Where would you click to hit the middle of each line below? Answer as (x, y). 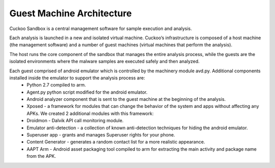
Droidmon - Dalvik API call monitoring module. (75, 121)
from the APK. (41, 156)
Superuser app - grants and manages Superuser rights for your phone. (101, 135)
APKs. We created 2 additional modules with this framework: (90, 113)
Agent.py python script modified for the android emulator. (87, 92)
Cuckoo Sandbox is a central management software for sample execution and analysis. (101, 29)
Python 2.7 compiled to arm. (56, 85)
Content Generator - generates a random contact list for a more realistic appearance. (116, 142)
